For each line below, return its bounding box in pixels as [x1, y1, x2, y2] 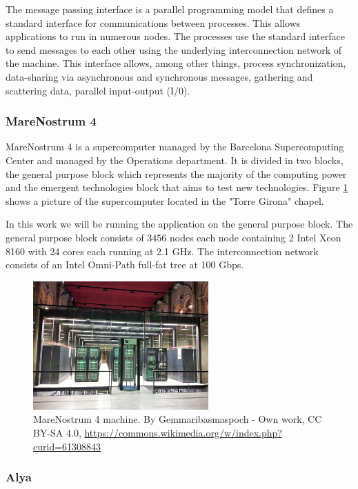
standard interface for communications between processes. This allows [6, 15, 301, 30]
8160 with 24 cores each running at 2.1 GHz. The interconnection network [6, 243, 319, 258]
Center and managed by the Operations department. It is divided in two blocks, [6, 152, 344, 167]
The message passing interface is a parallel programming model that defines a [6, 2, 334, 16]
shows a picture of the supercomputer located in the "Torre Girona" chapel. [6, 193, 324, 208]
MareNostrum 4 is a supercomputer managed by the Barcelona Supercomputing [6, 139, 344, 154]
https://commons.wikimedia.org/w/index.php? [84, 426, 282, 440]
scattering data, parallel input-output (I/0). [6, 83, 190, 97]
